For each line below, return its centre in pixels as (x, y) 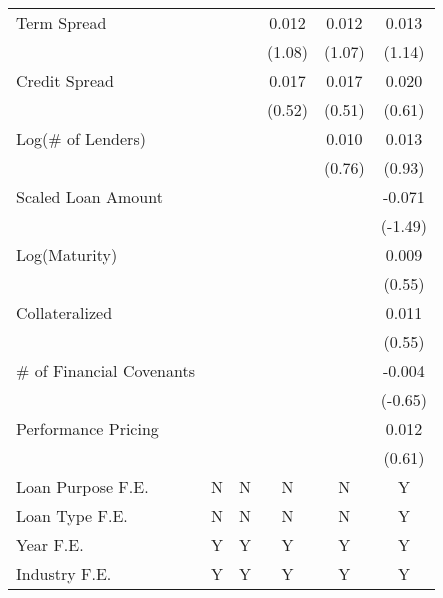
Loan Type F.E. (72, 515)
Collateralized (64, 312)
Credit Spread (65, 80)
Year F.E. (50, 544)
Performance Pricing (87, 428)
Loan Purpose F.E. (82, 486)
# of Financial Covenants (105, 370)
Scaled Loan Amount (89, 196)
